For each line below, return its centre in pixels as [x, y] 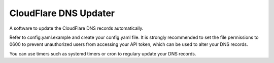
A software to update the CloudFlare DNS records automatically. [76, 28]
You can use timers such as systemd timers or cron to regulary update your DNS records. [103, 53]
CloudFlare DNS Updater [62, 13]
